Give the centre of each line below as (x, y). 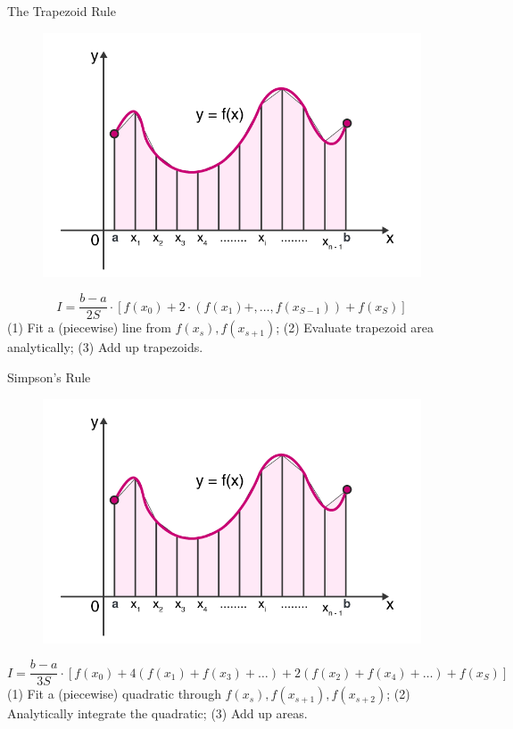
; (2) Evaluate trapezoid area (355, 328)
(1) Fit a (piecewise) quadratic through (114, 694)
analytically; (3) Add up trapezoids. (105, 347)
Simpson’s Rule (49, 377)
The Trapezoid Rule (62, 11)
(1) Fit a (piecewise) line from (89, 328)
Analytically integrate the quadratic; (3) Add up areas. (157, 713)
